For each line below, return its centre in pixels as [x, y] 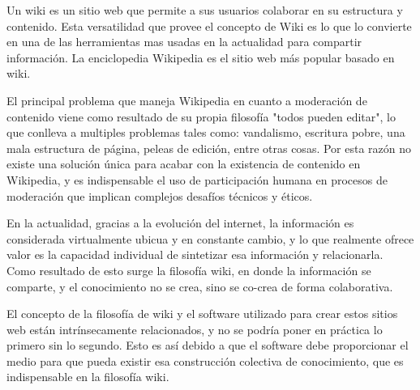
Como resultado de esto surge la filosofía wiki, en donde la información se [189, 270]
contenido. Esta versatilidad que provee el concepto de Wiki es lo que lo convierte [209, 25]
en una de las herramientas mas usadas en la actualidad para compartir [184, 42]
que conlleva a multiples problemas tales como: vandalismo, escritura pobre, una [206, 132]
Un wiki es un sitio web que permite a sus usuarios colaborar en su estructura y [205, 10]
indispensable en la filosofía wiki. [88, 377]
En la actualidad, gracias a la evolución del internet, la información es [180, 223]
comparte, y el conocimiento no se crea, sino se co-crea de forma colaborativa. [200, 286]
